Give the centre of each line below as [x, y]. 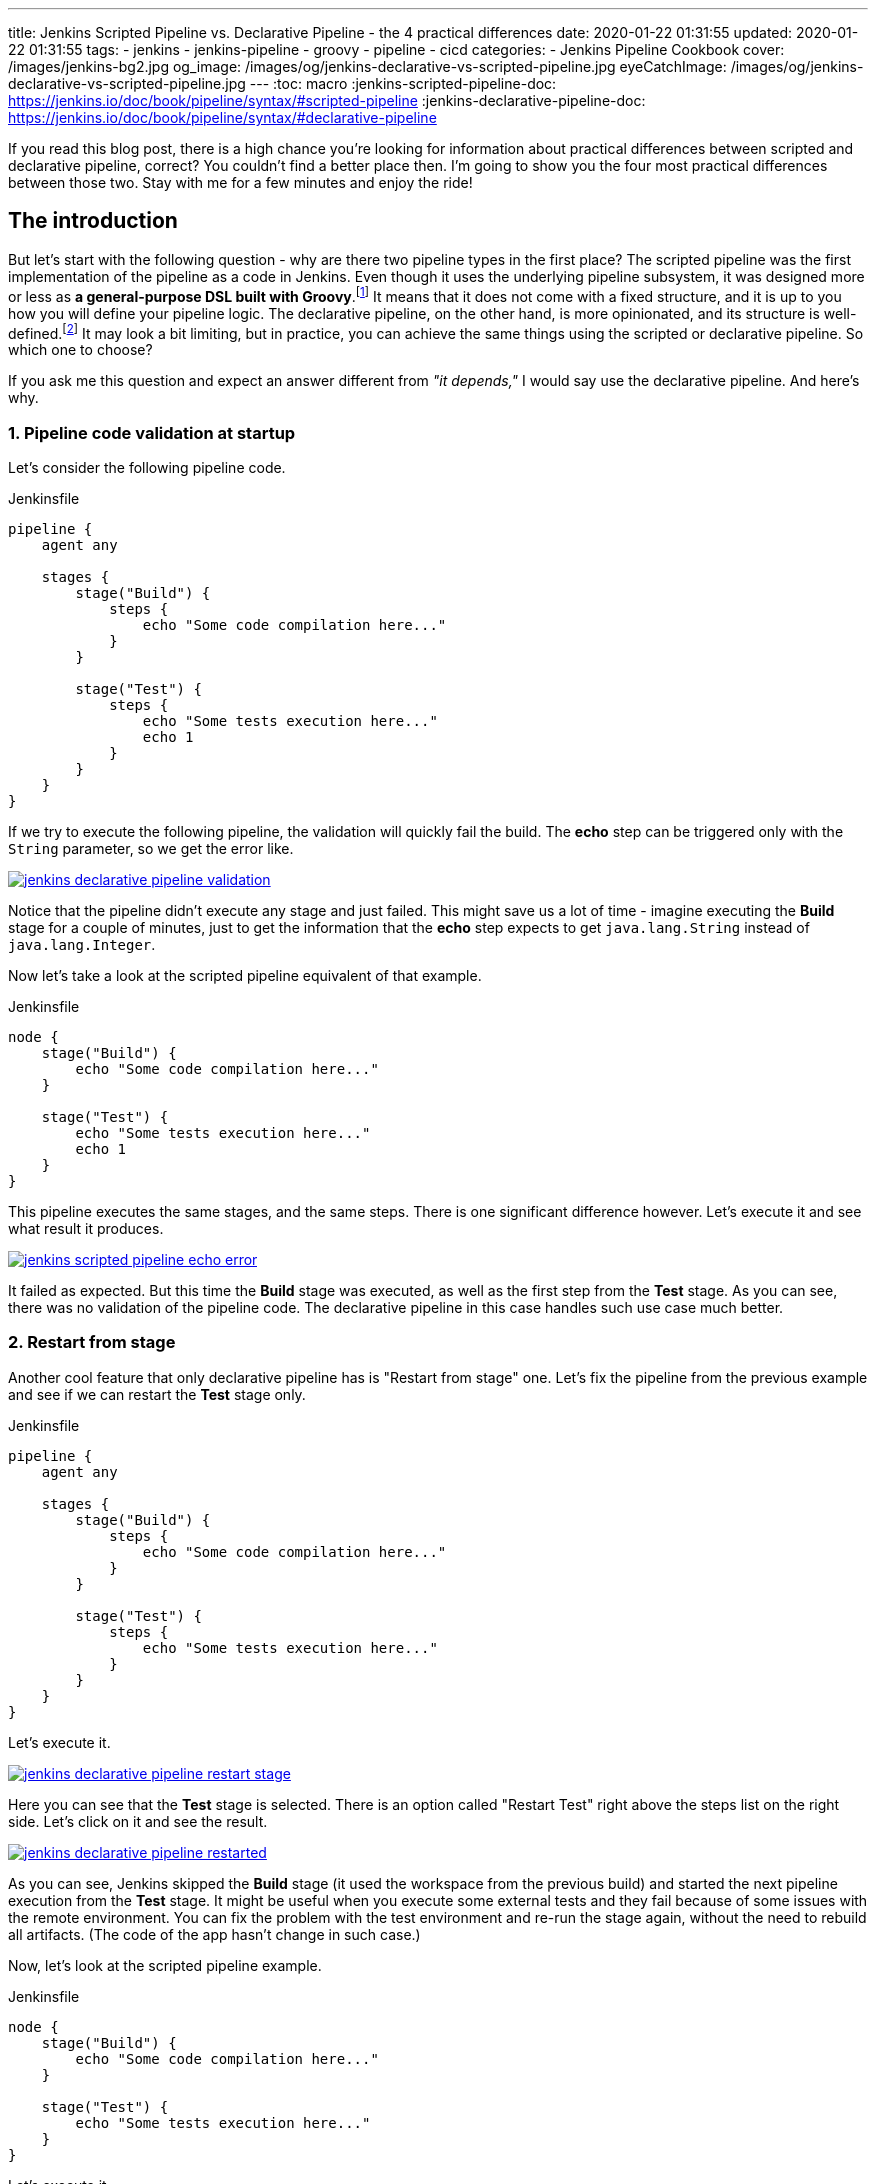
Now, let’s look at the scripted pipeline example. [165, 1965]
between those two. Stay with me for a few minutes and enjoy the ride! [240, 182]
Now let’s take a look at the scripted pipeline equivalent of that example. [245, 975]
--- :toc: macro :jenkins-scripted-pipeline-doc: [403, 83]
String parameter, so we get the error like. [151, 848]
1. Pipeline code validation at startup [152, 432]
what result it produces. [86, 1228]
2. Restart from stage [92, 1342]
